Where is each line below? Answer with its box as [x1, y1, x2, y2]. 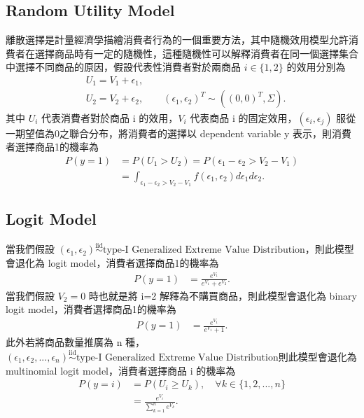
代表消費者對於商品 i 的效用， [41, 110, 178, 125]
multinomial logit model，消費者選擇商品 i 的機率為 [6, 363, 236, 377]
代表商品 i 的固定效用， [190, 110, 297, 125]
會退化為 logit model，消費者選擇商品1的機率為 [6, 255, 219, 270]
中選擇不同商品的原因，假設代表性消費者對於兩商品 [6, 60, 241, 74]
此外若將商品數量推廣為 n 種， [6, 335, 146, 349]
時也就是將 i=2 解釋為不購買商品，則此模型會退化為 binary [88, 288, 357, 302]
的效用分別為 [286, 60, 346, 74]
